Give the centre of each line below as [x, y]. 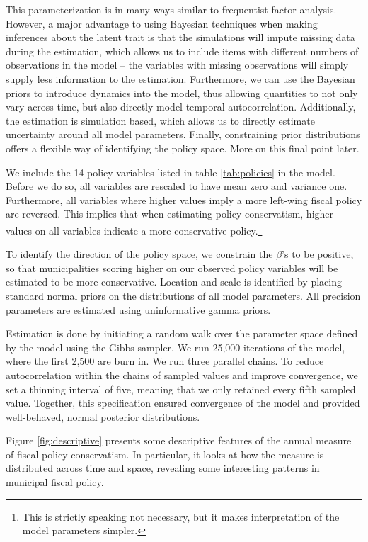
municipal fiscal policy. [55, 482]
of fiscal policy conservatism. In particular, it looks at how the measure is [165, 454]
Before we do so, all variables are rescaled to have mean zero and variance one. [177, 186]
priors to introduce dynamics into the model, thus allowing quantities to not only [182, 92]
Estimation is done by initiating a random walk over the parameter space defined [182, 333]
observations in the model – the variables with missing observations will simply [177, 65]
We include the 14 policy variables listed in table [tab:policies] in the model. [171, 172]
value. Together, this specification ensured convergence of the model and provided [183, 403]
